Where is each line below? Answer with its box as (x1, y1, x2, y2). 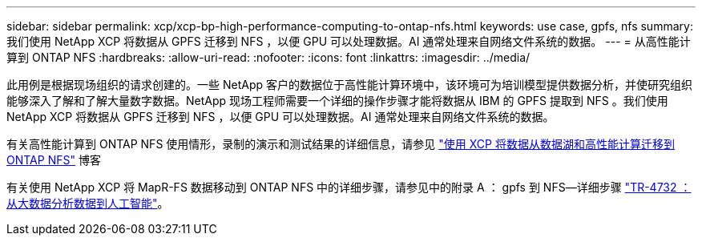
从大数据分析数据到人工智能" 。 (6, 196, 169, 210)
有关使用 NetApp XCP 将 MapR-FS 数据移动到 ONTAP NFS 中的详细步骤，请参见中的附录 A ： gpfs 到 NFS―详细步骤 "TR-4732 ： (6, 180, 692, 194)
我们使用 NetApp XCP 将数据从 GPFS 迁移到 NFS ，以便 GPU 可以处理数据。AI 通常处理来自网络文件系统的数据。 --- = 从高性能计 (6, 34, 691, 48)
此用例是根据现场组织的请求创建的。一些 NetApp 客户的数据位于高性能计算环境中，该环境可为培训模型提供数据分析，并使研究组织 (6, 78, 692, 91)
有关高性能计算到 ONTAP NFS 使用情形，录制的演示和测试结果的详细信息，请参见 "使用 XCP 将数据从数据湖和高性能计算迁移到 (6, 137, 675, 151)
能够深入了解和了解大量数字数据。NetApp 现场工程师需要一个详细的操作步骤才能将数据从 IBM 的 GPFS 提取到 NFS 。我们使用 (6, 94, 668, 107)
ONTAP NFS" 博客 (6, 153, 101, 167)
